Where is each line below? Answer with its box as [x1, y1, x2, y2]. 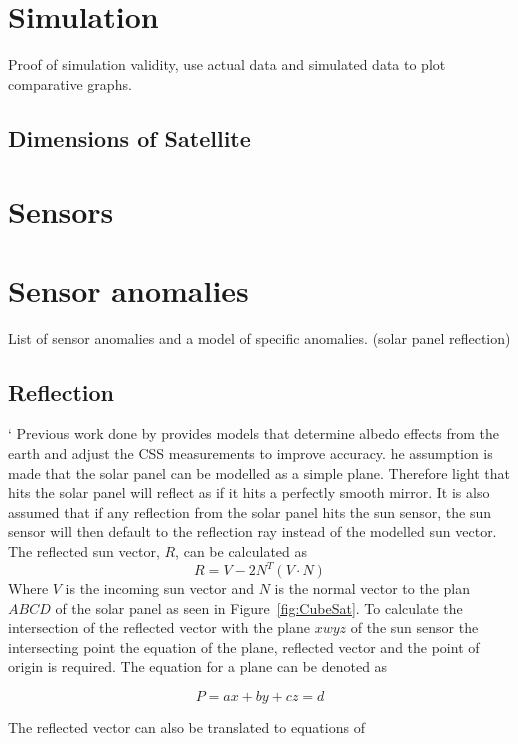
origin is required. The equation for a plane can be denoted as [8, 656, 388, 677]
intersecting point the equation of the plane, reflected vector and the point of [8, 636, 480, 657]
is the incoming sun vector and [65, 578, 255, 599]
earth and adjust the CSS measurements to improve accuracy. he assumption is [8, 442, 493, 463]
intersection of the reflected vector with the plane [8, 617, 310, 638]
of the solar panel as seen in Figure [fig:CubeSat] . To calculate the [55, 597, 463, 618]
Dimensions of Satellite [8, 122, 251, 153]
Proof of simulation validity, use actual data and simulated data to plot [8, 54, 446, 75]
